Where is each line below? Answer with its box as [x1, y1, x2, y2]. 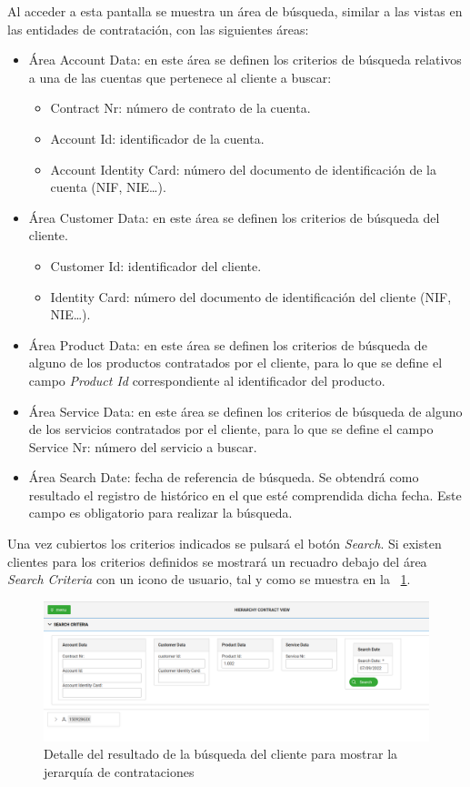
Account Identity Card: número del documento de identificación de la [50, 159, 436, 178]
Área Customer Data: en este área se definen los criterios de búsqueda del [28, 207, 440, 227]
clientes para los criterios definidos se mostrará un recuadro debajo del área [7, 551, 427, 570]
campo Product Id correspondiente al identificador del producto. [28, 370, 385, 389]
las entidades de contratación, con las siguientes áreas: [7, 19, 309, 38]
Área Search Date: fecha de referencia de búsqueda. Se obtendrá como [28, 468, 419, 487]
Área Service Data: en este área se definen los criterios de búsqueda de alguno [28, 401, 463, 420]
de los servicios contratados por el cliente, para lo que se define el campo [28, 419, 434, 439]
